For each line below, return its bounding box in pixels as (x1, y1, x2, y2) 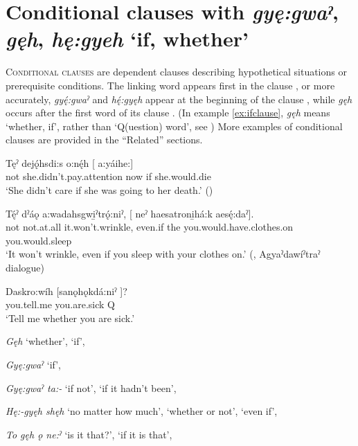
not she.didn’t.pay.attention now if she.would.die (6, 169, 211, 184)
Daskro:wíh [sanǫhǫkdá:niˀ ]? (6, 283, 127, 298)
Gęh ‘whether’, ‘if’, (6, 334, 85, 348)
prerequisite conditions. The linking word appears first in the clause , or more (6, 78, 335, 92)
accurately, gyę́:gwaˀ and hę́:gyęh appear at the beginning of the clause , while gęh (6, 91, 352, 106)
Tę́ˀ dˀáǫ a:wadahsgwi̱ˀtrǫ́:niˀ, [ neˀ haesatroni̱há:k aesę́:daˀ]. (6, 206, 254, 220)
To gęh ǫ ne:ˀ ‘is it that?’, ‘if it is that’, (6, 427, 172, 441)
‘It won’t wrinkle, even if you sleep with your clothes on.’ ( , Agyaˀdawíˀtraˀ (6, 247, 321, 261)
